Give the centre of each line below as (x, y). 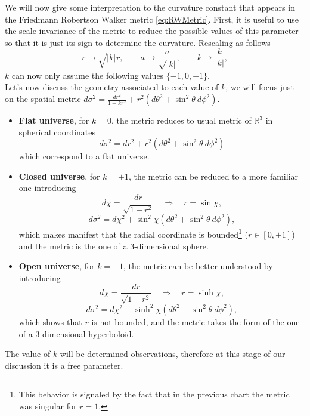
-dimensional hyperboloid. (87, 333)
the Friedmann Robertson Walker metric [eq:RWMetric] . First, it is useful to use (152, 19)
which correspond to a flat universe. (84, 156)
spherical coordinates (57, 132)
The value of (28, 354)
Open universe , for (57, 266)
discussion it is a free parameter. (64, 365)
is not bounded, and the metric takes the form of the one (196, 321)
